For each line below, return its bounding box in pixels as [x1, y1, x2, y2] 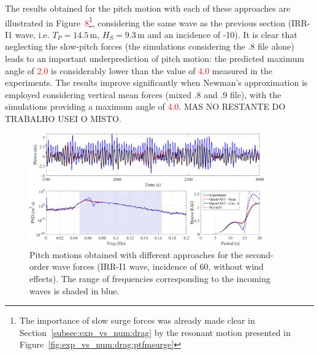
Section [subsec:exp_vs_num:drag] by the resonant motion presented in [19, 326, 291, 338]
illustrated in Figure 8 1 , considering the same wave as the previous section [5, 14, 285, 29]
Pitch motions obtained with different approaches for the [29, 248, 243, 261]
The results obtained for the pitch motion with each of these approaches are [5, 2, 291, 14]
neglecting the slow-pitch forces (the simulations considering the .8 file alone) [5, 40, 294, 53]
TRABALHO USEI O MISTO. [5, 112, 121, 124]
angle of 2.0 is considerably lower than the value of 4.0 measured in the [5, 64, 272, 77]
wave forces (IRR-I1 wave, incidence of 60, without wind [52, 260, 264, 273]
